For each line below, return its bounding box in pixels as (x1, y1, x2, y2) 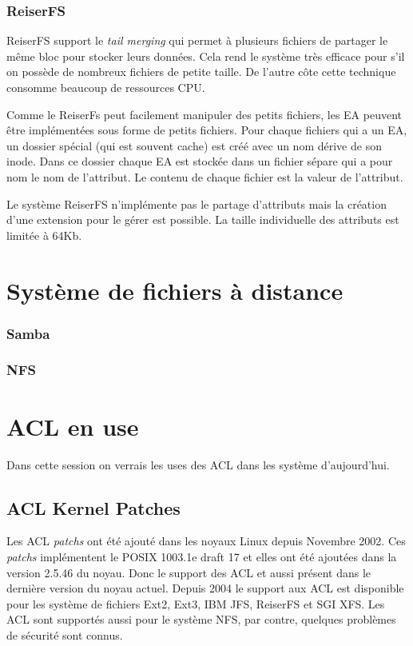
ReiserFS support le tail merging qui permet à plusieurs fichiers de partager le (6, 32, 388, 49)
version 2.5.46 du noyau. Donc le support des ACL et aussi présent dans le (6, 564, 371, 580)
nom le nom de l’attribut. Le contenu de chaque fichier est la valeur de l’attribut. (6, 168, 403, 185)
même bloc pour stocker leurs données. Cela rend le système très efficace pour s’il (6, 47, 405, 64)
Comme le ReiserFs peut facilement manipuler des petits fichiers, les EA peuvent (6, 106, 402, 122)
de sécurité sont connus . (6, 626, 123, 643)
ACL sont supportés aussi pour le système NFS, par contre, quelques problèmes (6, 611, 396, 628)
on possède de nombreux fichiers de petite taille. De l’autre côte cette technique (6, 63, 396, 80)
